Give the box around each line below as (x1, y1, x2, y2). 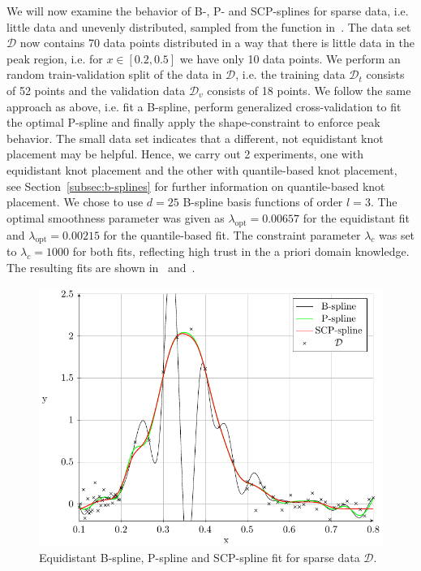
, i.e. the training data (235, 66, 346, 83)
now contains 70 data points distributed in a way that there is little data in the (19, 34, 415, 51)
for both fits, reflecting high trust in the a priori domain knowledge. (72, 243, 410, 260)
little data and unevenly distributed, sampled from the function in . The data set (6, 18, 411, 35)
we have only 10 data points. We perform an (179, 50, 401, 67)
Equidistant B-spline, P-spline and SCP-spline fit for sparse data (39, 549, 360, 566)
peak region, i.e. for (6, 50, 103, 67)
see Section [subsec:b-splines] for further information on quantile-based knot (6, 177, 385, 194)
